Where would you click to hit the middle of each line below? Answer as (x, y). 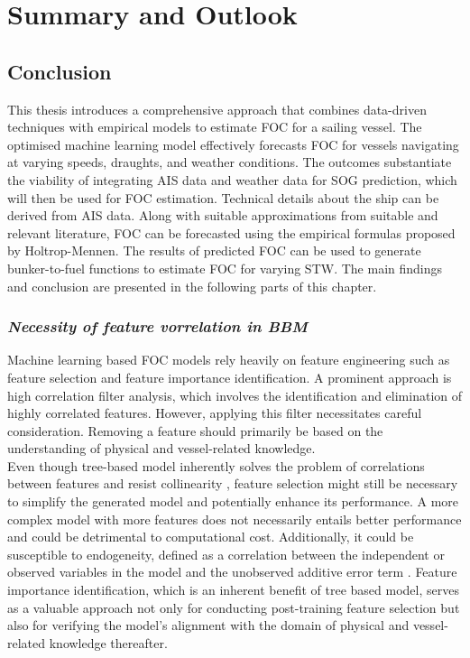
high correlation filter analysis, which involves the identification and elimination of (235, 395)
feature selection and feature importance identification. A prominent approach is (230, 377)
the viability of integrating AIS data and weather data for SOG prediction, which (232, 179)
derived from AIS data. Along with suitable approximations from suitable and (223, 215)
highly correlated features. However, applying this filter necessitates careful (215, 413)
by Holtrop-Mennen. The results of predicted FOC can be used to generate (214, 250)
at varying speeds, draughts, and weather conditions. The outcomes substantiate (230, 162)
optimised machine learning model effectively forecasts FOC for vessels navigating (233, 144)
